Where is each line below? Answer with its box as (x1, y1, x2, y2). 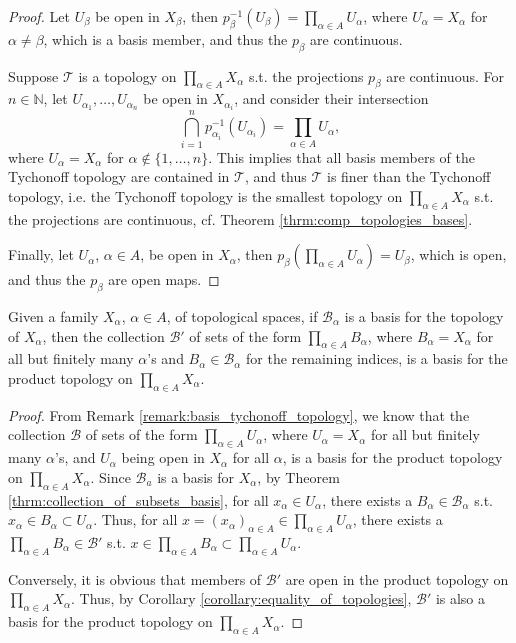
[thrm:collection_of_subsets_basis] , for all (8, 489, 269, 510)
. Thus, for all (93, 509, 178, 530)
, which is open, (410, 244, 507, 265)
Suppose (8, 65, 59, 86)
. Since (90, 466, 131, 487)
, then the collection (42, 325, 165, 346)
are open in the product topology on (285, 568, 509, 589)
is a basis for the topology (344, 305, 504, 326)
